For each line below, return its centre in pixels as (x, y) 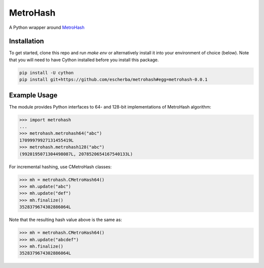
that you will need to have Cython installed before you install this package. (84, 60)
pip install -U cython (46, 73)
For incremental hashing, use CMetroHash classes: (60, 167)
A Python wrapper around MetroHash (47, 27)
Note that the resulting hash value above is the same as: (66, 220)
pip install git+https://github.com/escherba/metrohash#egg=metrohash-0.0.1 (113, 80)
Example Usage (33, 95)
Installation (26, 41)
